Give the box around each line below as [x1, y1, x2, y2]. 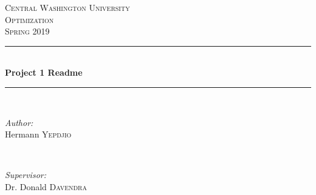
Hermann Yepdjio [5, 128, 72, 140]
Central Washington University [5, 1, 130, 13]
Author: [5, 116, 33, 128]
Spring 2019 [5, 25, 50, 38]
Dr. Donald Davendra [5, 180, 87, 193]
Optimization [5, 13, 54, 25]
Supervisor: [5, 168, 46, 181]
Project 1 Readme [5, 66, 83, 79]
